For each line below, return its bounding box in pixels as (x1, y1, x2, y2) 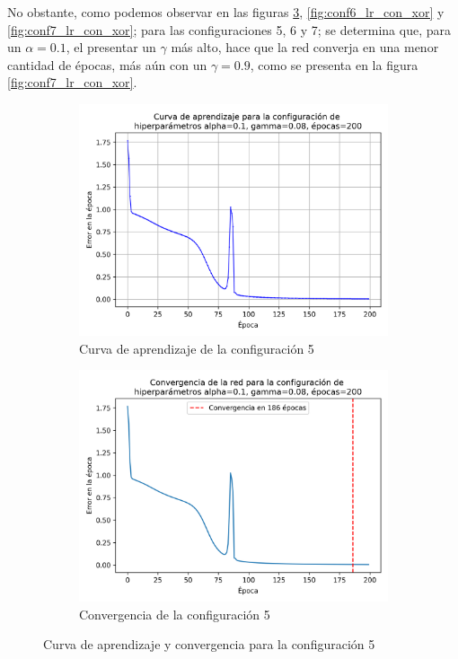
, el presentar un (66, 38, 156, 57)
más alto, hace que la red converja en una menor (171, 38, 439, 57)
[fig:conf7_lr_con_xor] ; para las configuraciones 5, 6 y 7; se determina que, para (7, 20, 452, 39)
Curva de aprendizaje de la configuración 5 (79, 338, 314, 357)
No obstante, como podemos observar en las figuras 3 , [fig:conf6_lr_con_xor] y (7, 3, 445, 21)
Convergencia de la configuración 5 (79, 604, 270, 623)
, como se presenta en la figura (250, 55, 418, 74)
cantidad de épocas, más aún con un (7, 55, 207, 74)
